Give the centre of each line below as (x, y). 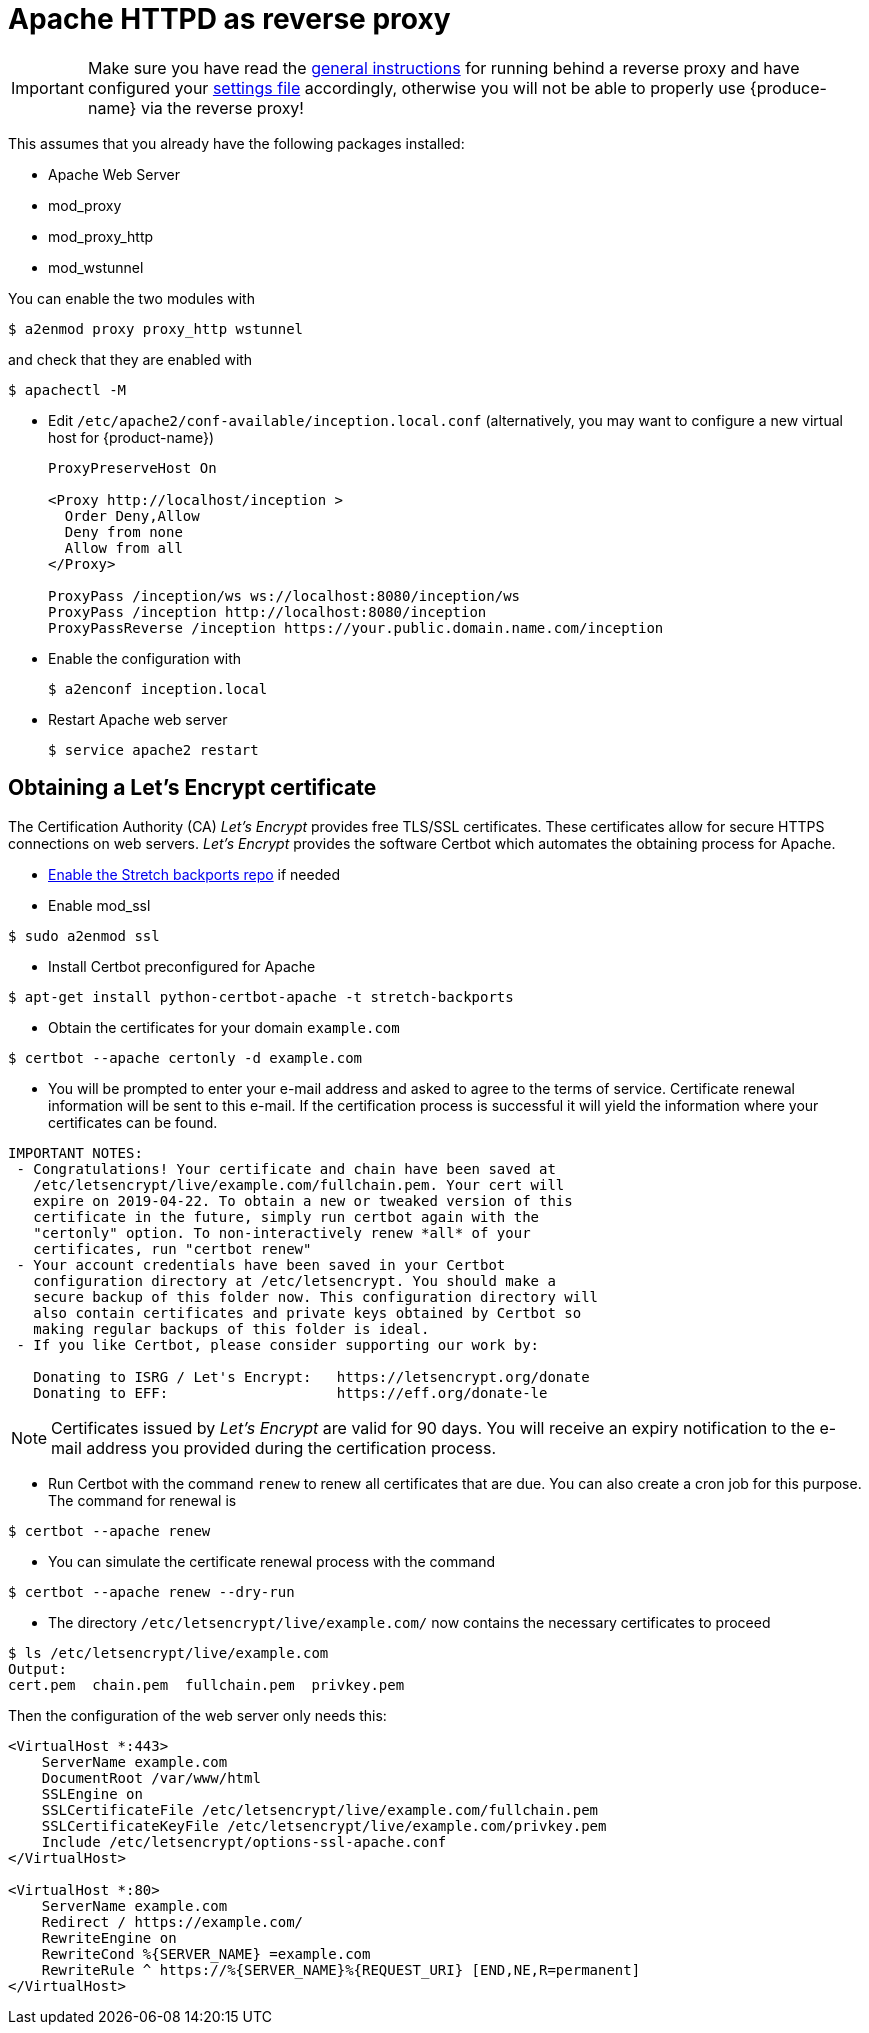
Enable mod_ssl (99, 905)
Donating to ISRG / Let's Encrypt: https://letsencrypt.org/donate (311, 1376)
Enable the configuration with (145, 658)
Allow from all (123, 547)
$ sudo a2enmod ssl (84, 935)
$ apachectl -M (67, 389)
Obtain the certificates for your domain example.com (224, 1027)
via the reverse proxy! (222, 107)
